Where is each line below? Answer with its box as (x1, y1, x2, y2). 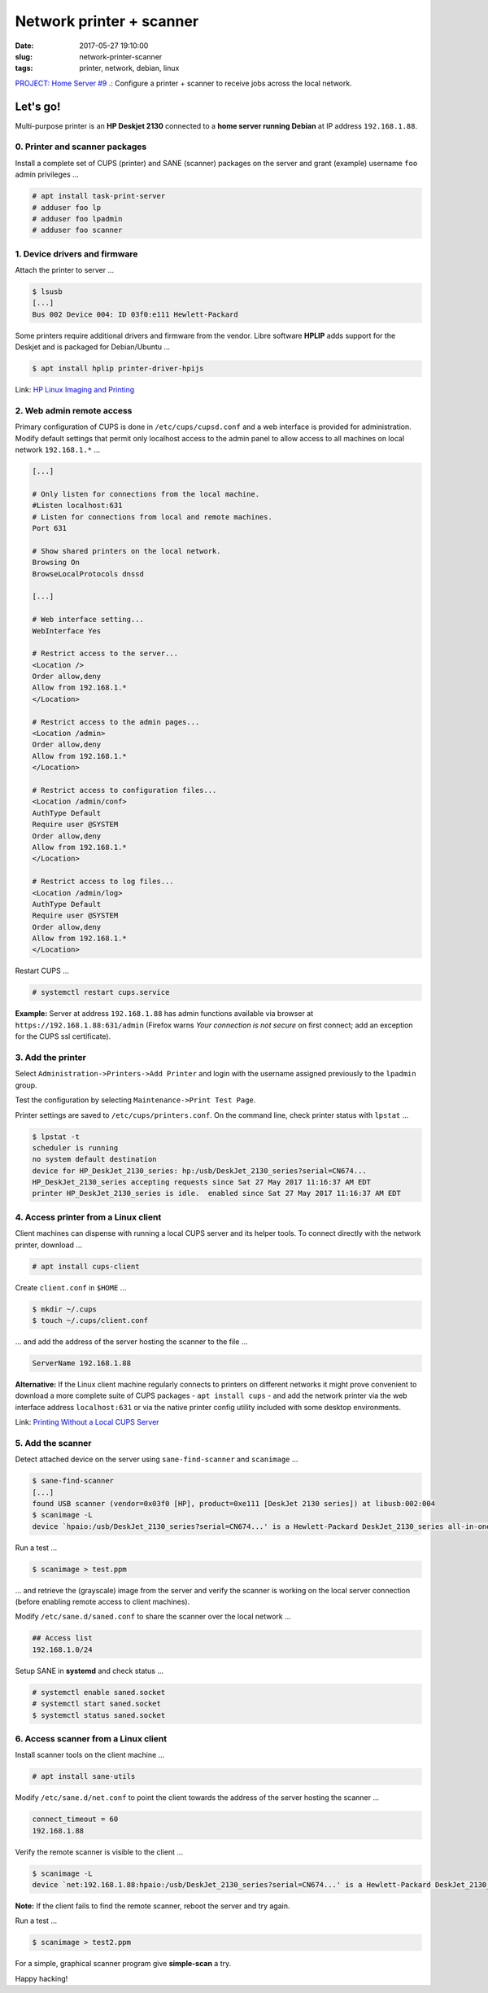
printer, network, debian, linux (79, 64, 180, 73)
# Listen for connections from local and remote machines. (32, 512, 272, 521)
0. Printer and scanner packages (15, 141, 147, 152)
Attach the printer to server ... (15, 265, 114, 275)
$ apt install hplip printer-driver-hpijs (32, 364, 204, 374)
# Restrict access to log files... (32, 877, 174, 887)
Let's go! (15, 99, 61, 113)
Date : (15, 41, 34, 50)
